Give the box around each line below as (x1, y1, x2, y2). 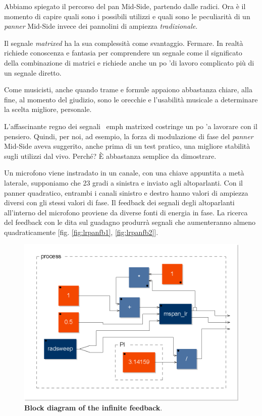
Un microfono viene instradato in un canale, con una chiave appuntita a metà (4, 167, 244, 178)
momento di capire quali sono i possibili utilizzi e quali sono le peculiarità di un (4, 11, 250, 21)
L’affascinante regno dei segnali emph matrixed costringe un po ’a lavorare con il (4, 121, 257, 131)
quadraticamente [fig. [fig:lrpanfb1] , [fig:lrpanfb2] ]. (4, 226, 159, 237)
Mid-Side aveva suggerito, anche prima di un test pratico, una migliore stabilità (4, 141, 250, 151)
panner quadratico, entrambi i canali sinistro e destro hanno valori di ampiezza (4, 187, 248, 198)
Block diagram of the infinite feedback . (24, 402, 163, 413)
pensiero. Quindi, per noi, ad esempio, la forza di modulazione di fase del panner (4, 131, 253, 141)
